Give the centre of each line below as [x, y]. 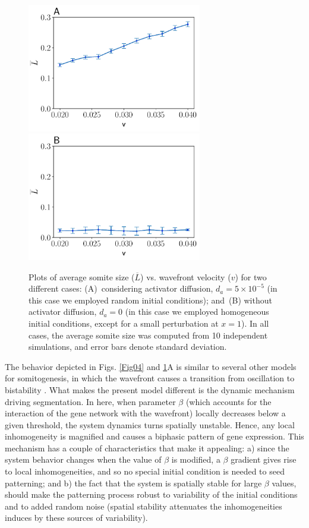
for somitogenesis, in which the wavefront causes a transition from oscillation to [150, 378]
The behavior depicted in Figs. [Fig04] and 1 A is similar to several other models [151, 366]
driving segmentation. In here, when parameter [90, 401]
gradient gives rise [264, 459]
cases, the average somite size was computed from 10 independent [148, 335]
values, [284, 483]
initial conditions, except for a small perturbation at [124, 323]
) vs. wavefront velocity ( [186, 276]
